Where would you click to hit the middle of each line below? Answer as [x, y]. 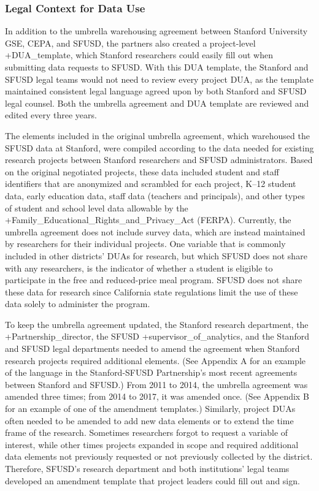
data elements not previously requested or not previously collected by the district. [159, 456]
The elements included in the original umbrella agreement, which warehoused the [157, 135]
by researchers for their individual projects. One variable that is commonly [145, 244]
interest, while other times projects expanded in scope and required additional [152, 444]
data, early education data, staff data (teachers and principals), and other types [155, 195]
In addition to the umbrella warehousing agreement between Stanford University [156, 31]
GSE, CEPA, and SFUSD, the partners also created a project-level [130, 43]
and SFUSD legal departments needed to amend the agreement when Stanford [152, 348]
